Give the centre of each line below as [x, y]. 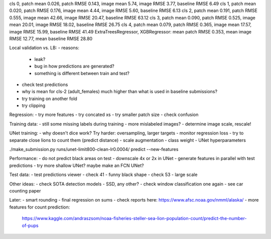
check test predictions [45, 84]
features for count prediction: [40, 207]
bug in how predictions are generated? [75, 66]
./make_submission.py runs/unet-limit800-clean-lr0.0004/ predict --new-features [94, 149]
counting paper [25, 190]
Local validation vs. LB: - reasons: [44, 48]
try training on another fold [49, 98]
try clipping [34, 105]
